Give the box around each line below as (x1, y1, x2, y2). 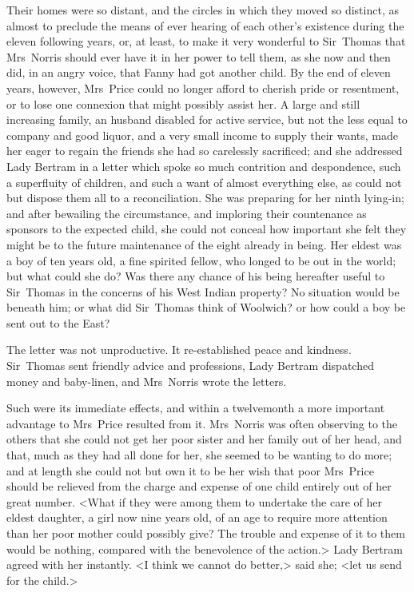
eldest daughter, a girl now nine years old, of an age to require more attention (6, 509, 388, 526)
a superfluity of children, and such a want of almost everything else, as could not (6, 173, 402, 190)
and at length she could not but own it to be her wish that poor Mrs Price (6, 462, 374, 479)
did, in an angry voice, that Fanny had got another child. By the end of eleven (6, 64, 391, 81)
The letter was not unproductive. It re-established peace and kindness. (6, 341, 352, 358)
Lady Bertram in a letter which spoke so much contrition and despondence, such (6, 157, 401, 174)
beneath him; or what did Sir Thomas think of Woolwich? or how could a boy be (6, 299, 406, 316)
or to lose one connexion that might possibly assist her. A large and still (6, 95, 360, 112)
